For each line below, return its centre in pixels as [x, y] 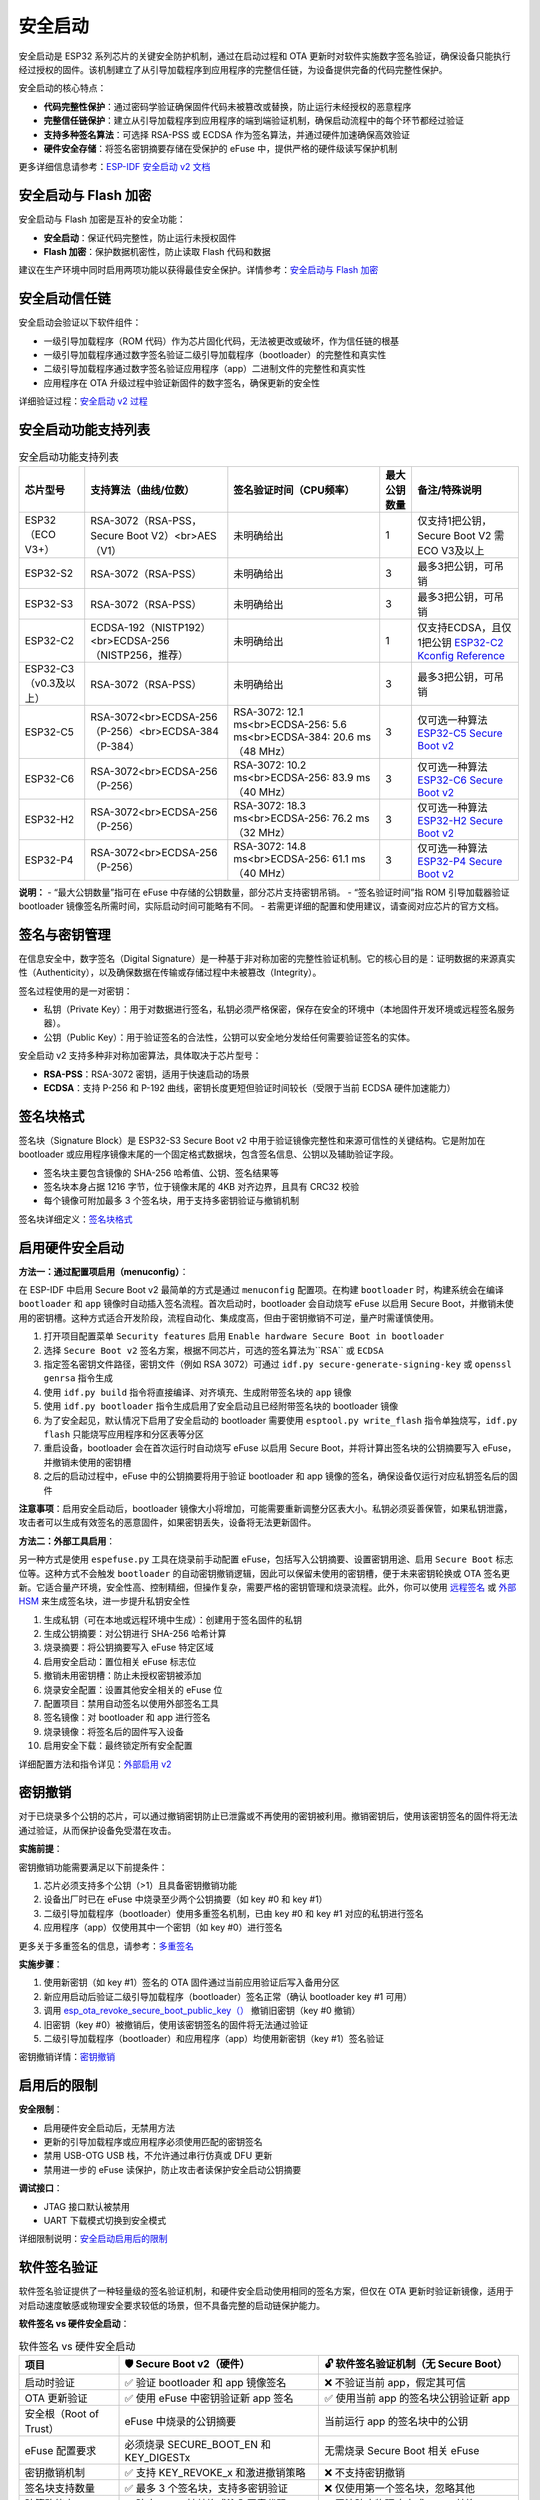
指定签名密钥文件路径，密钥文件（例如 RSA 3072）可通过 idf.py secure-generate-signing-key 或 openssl [277, 1364]
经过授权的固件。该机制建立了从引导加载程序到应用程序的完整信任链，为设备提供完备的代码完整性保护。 [233, 69]
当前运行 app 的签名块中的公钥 [396, 2421]
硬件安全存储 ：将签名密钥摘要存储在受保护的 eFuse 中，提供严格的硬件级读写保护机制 [220, 148]
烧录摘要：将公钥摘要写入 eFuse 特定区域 [128, 1647]
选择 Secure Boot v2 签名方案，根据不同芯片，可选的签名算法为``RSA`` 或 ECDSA [213, 1350]
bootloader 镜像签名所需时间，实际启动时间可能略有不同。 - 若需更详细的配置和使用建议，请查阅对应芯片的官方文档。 [261, 906]
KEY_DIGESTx [157, 2457]
